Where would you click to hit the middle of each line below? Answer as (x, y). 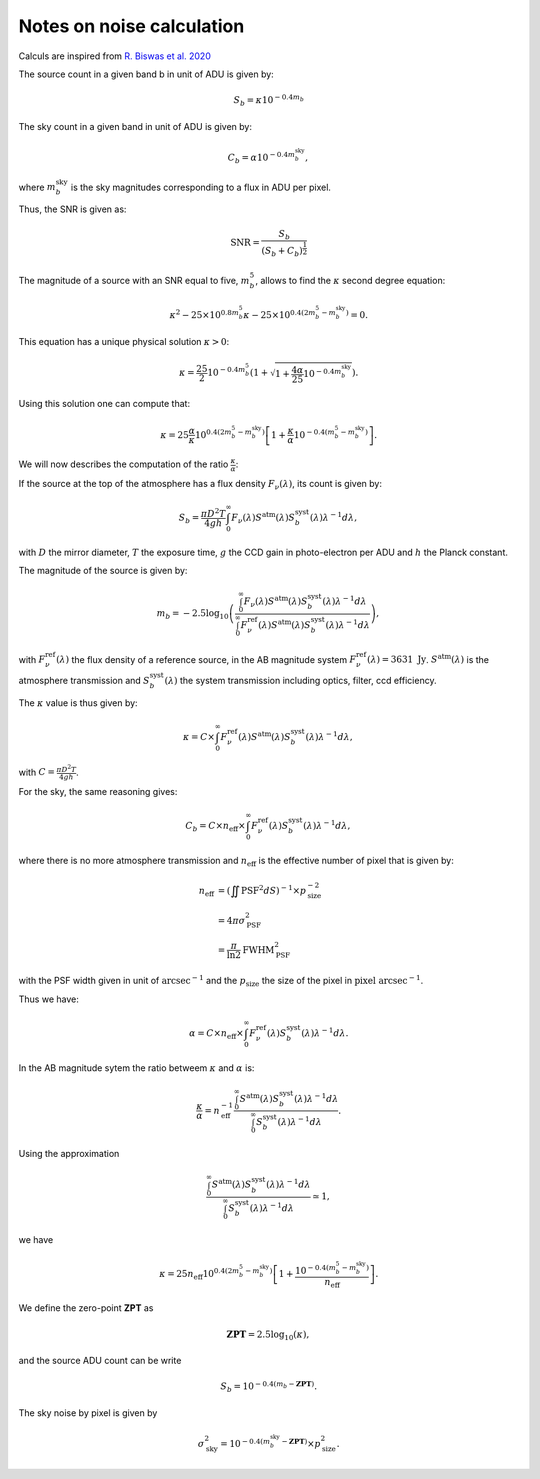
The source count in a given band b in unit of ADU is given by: (146, 74)
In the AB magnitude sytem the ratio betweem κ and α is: (136, 1067)
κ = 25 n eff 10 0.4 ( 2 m (199, 1274)
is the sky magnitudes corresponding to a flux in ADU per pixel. (201, 187)
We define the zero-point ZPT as (86, 1308)
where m (37, 187)
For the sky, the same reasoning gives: (98, 791)
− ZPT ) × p (301, 1443)
